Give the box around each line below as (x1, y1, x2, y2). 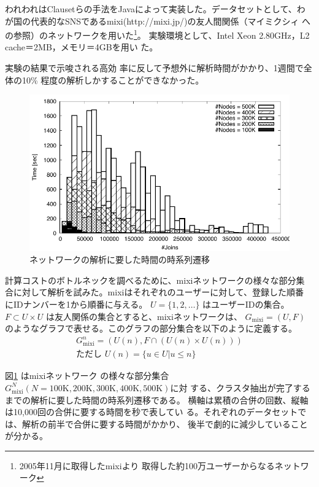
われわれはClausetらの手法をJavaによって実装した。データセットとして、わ (5, 2, 306, 15)
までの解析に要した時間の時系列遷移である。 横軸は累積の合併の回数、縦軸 (5, 393, 309, 406)
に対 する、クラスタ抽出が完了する (170, 381, 310, 394)
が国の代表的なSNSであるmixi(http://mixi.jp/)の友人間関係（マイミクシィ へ (5, 14, 311, 27)
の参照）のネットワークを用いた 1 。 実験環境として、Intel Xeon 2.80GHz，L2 (5, 27, 310, 41)
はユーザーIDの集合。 (202, 297, 290, 310)
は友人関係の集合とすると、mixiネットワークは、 (46, 310, 242, 322)
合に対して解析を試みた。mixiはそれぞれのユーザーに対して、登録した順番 (5, 286, 304, 298)
